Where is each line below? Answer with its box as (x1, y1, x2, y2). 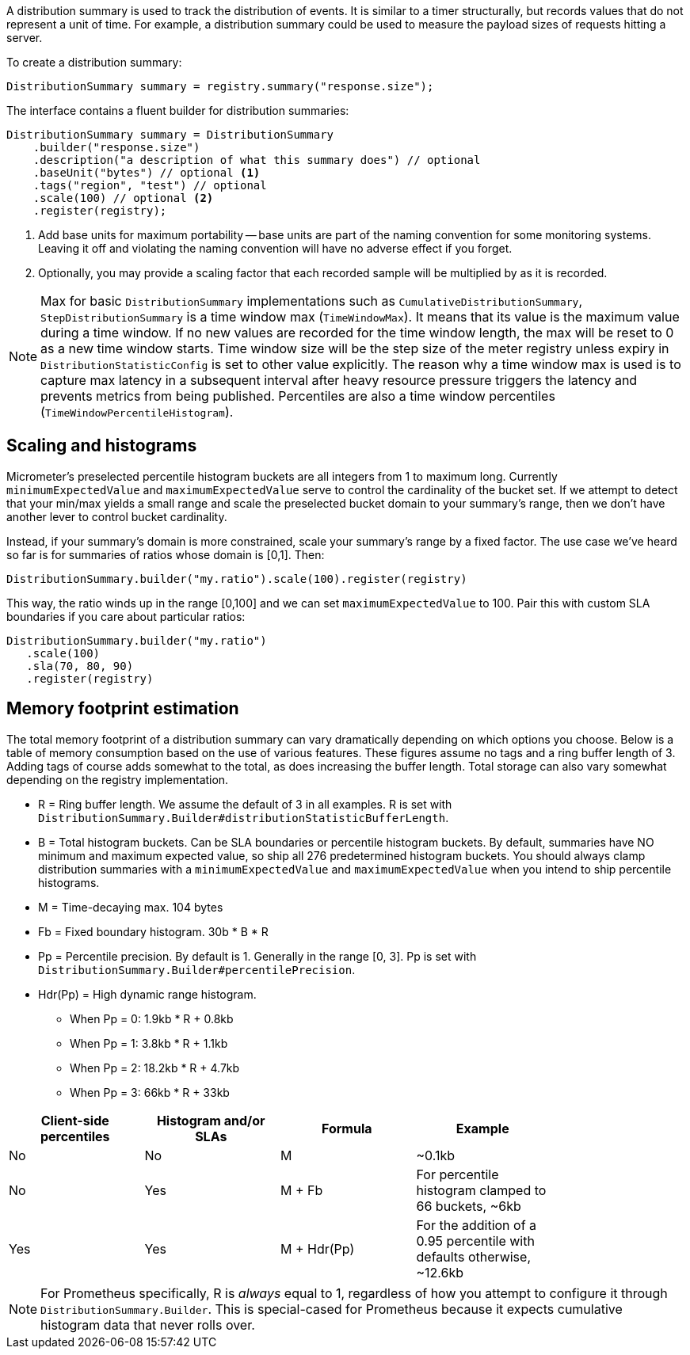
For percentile (416, 1166, 499, 1182)
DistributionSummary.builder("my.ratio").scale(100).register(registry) (6, 572, 467, 585)
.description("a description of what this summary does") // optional (32, 154, 481, 166)
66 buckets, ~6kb (416, 1197, 521, 1214)
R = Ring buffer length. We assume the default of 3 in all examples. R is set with (38, 797, 452, 811)
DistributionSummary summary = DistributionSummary (6, 128, 334, 141)
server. (6, 31, 43, 44)
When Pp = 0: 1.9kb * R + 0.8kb (70, 1011, 234, 1026)
